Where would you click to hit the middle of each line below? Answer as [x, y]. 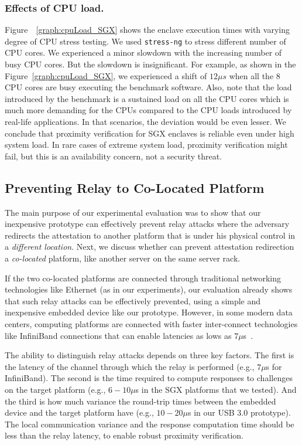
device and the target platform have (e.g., [79, 412]
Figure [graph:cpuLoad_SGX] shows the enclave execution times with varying [147, 30]
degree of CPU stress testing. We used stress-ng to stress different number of [145, 41]
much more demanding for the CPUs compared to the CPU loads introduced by [148, 110]
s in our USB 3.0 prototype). [239, 412]
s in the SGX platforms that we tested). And [216, 389]
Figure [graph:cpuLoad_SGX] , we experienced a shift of [106, 75]
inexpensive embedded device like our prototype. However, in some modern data [149, 312]
